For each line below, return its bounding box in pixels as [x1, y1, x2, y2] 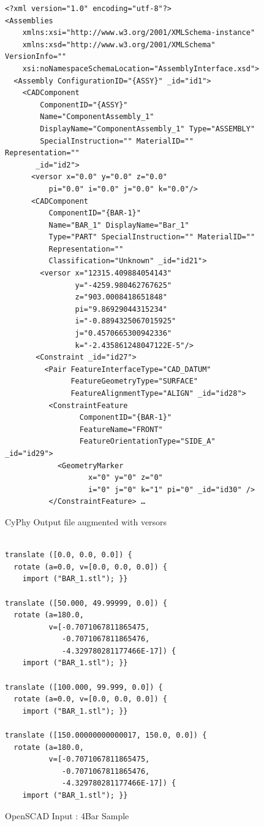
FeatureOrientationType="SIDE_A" [79, 437, 216, 446]
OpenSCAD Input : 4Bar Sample [5, 809, 129, 822]
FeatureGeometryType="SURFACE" [70, 377, 198, 386]
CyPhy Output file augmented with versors [5, 515, 167, 528]
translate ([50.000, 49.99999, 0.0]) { [5, 598, 167, 608]
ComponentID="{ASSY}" [40, 100, 128, 109]
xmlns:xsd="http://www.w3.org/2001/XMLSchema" [22, 40, 216, 49]
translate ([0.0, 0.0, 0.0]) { [5, 550, 132, 560]
